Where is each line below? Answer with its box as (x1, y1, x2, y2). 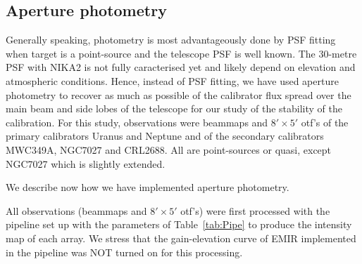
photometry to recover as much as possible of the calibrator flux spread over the (6, 87, 351, 102)
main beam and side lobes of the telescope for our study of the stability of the (6, 101, 343, 116)
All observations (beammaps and (6, 203, 147, 218)
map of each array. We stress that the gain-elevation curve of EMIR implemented (6, 230, 356, 245)
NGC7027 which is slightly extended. (6, 156, 166, 171)
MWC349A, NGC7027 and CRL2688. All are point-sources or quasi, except (6, 142, 332, 157)
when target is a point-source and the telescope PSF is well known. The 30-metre (6, 46, 357, 60)
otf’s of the (301, 114, 349, 129)
